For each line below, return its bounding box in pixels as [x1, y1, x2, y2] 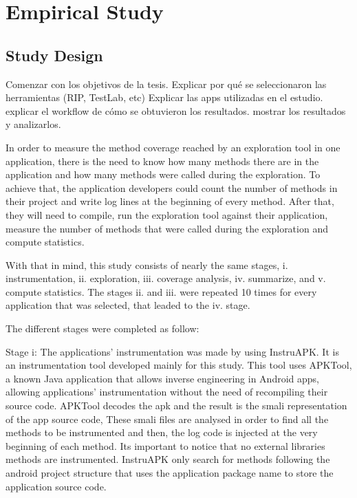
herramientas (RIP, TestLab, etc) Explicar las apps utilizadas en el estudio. [6, 90, 323, 105]
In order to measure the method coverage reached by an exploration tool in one [6, 140, 340, 154]
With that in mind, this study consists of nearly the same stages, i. [6, 257, 288, 272]
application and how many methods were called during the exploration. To [6, 167, 321, 182]
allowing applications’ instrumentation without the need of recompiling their [6, 385, 328, 399]
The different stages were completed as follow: [6, 321, 199, 336]
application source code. [6, 479, 107, 493]
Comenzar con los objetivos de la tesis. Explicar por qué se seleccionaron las [6, 76, 327, 91]
